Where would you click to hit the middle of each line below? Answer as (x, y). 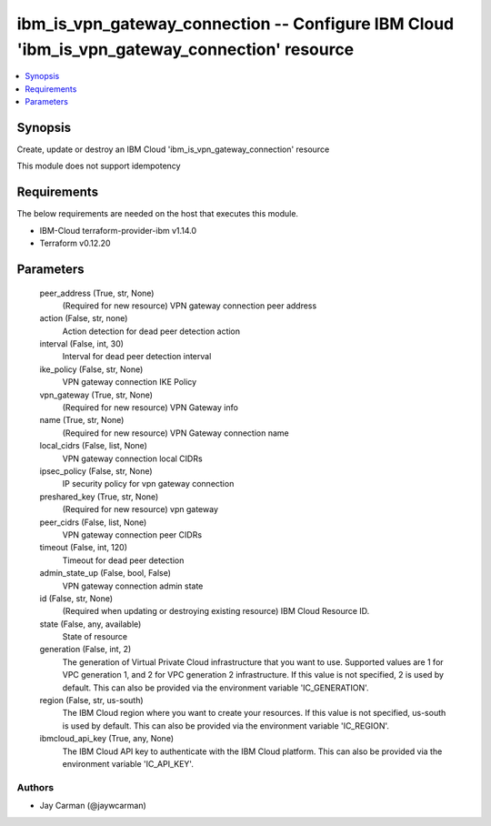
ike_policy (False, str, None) (91, 369)
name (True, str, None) (82, 420)
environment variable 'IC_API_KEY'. (128, 763)
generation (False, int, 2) (85, 650)
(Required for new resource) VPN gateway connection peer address (190, 306)
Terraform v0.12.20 (75, 243)
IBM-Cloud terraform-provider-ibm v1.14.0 (118, 230)
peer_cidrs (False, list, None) (93, 522)
